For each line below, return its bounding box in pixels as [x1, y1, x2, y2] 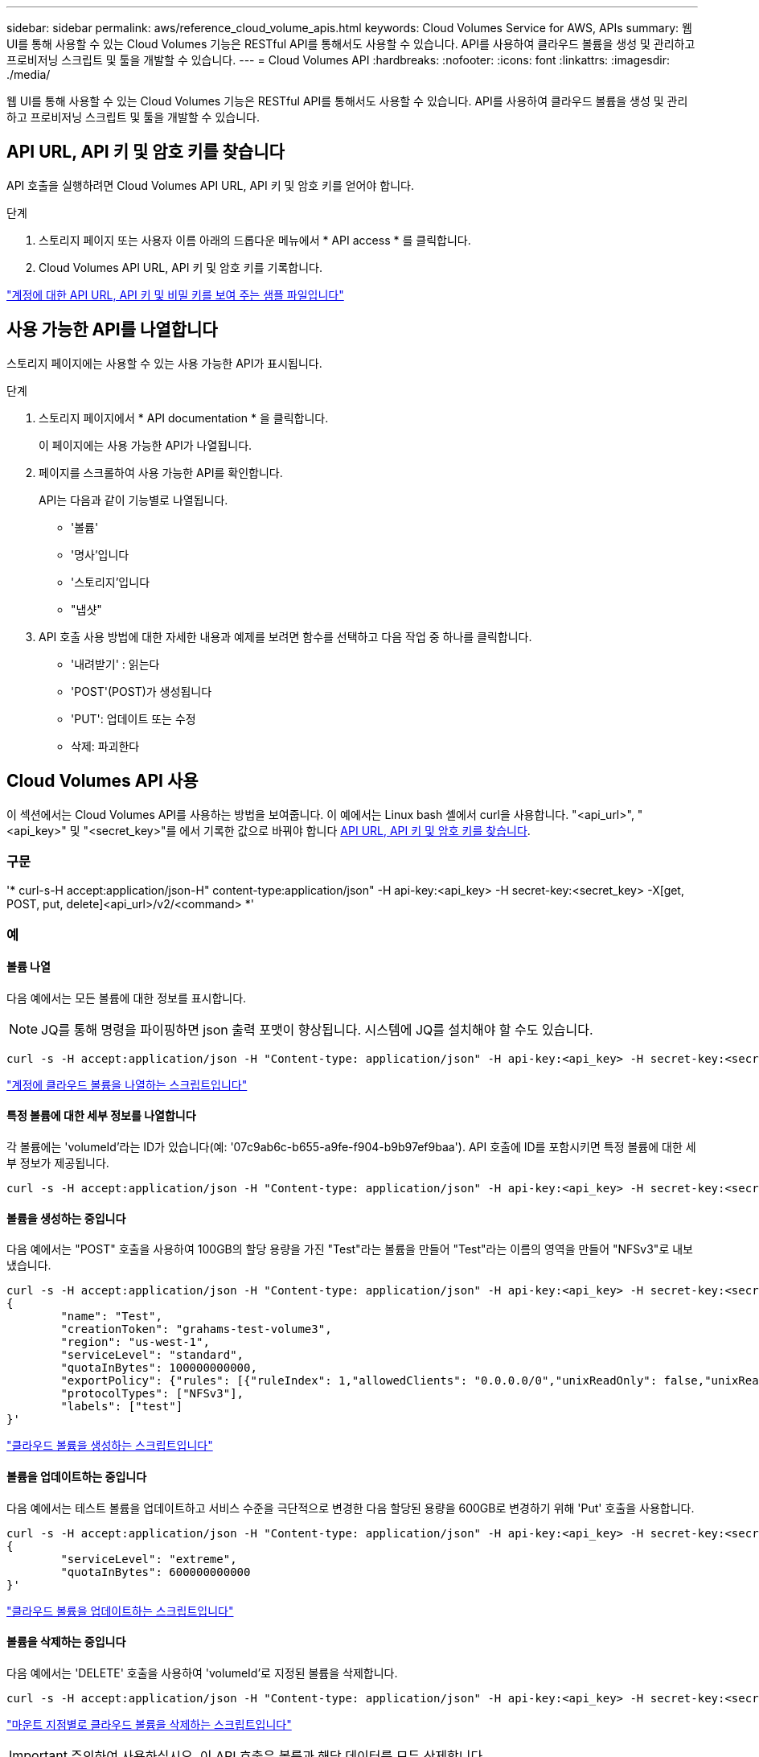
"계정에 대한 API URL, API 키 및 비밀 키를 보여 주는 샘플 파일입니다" [6, 287, 344, 302]
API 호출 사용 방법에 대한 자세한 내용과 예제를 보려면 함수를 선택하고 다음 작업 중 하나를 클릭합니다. [39, 629, 532, 644]
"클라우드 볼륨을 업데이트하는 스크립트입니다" [6, 1603, 234, 1618]
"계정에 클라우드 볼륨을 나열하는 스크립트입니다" [6, 1077, 248, 1092]
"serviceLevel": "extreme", [60, 1552, 237, 1566]
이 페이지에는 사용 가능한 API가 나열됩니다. [39, 438, 252, 452]
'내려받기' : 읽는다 [71, 656, 160, 671]
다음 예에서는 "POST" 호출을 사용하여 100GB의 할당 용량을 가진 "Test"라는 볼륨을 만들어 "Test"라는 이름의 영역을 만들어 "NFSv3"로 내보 [6, 1242, 693, 1257]
